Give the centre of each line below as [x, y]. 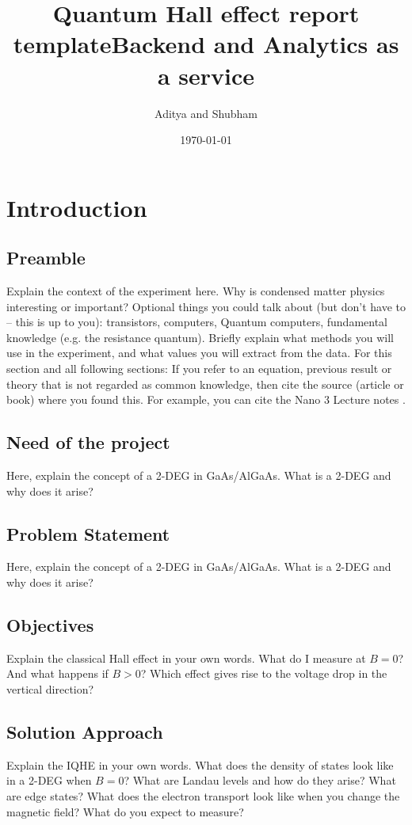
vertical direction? [50, 689]
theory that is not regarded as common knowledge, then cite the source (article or [205, 384]
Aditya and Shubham [206, 113]
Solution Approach [85, 731]
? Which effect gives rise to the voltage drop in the [264, 673]
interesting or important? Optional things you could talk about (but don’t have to [206, 306]
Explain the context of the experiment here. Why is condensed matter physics [196, 291]
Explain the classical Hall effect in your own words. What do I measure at [186, 658]
